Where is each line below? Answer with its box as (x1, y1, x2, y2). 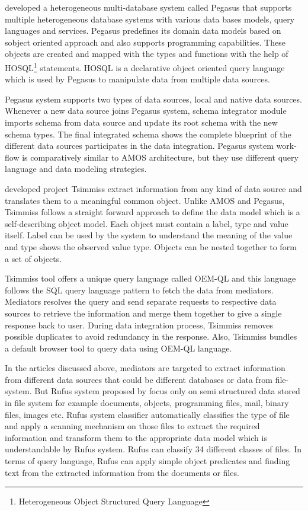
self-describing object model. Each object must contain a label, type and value (5, 217, 288, 229)
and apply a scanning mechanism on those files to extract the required (5, 420, 260, 432)
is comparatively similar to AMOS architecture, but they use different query (22, 151, 299, 163)
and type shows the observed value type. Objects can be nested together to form (5, 240, 297, 253)
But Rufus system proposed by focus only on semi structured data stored (34, 385, 300, 397)
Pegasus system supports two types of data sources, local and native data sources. (5, 92, 302, 105)
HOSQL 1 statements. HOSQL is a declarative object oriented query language (5, 59, 285, 74)
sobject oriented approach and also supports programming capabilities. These (5, 36, 285, 48)
